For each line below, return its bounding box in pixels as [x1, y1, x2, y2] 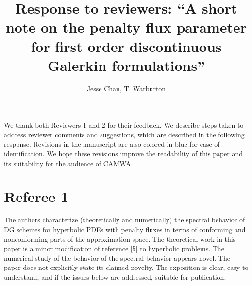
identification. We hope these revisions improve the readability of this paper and [4, 149, 243, 159]
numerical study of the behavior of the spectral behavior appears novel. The [4, 252, 230, 263]
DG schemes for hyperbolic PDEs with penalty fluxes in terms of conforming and [4, 224, 246, 234]
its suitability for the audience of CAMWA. [4, 158, 133, 168]
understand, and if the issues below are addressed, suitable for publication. [4, 271, 226, 282]
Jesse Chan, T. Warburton [86, 83, 166, 93]
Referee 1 [4, 186, 69, 206]
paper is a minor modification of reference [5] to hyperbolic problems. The [4, 243, 224, 253]
